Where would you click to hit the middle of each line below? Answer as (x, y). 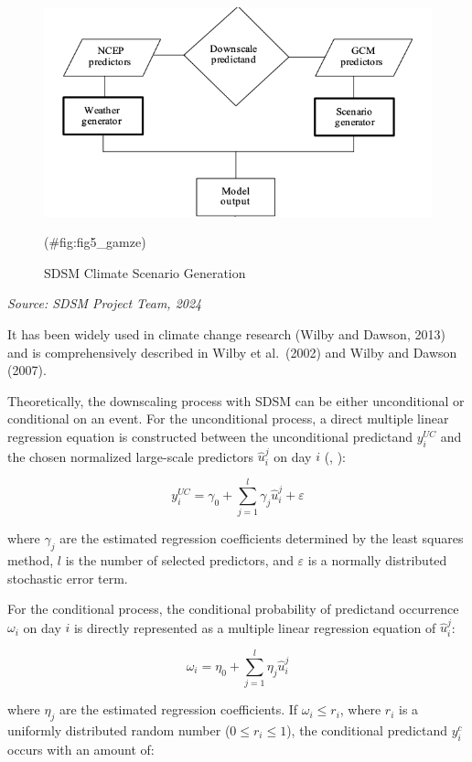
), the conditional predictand (367, 730)
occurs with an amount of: (81, 749)
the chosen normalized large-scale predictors (131, 456)
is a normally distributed (377, 559)
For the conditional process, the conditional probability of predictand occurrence (233, 609)
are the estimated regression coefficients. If (178, 709)
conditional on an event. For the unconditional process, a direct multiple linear (228, 419)
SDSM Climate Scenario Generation (145, 272)
